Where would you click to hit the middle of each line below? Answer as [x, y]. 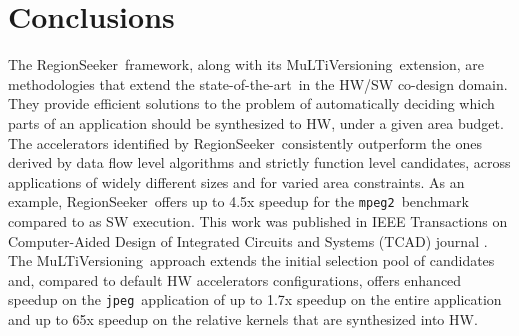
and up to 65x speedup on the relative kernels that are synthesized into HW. [243, 318]
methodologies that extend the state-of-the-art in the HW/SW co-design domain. [258, 83]
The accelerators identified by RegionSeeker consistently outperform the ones [245, 142]
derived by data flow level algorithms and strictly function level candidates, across [259, 162]
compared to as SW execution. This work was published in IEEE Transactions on [258, 220]
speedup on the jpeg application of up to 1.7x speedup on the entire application [255, 299]
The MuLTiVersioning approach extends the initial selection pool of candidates [251, 260]
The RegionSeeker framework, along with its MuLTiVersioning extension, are [246, 64]
